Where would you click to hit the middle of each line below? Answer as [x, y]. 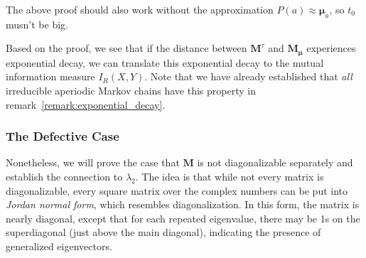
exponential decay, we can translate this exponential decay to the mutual [165, 62]
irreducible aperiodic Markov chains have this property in [131, 91]
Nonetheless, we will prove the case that [93, 162]
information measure [50, 76]
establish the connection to [64, 177]
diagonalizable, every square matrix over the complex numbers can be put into [177, 190]
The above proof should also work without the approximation [140, 9]
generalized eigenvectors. [59, 246]
